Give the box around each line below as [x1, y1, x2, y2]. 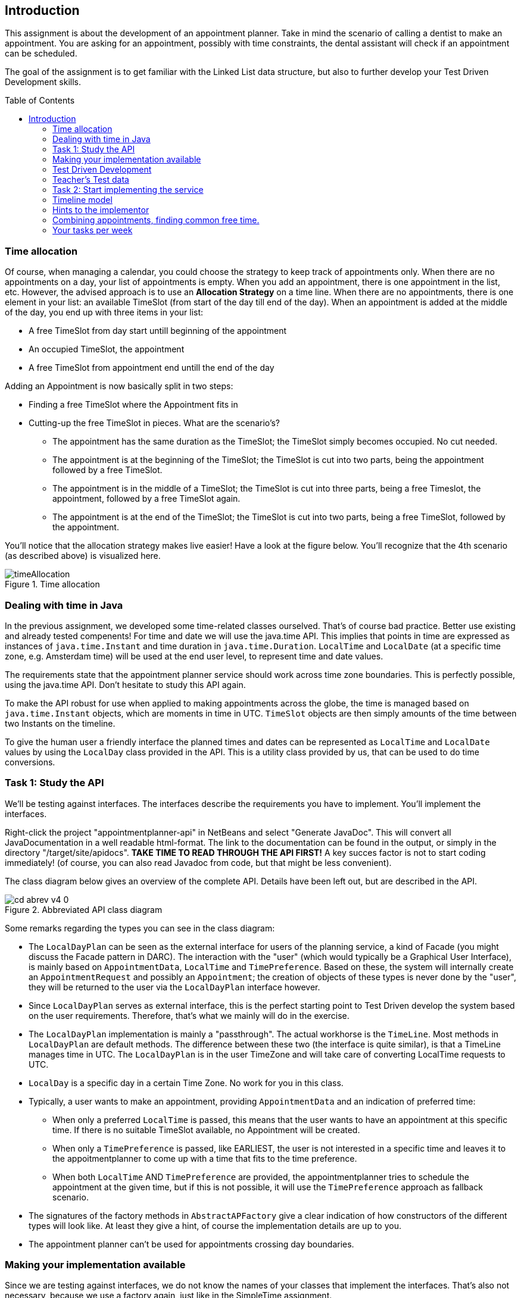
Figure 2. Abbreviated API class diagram [5, 904, 163, 915]
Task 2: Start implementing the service [52, 184, 204, 195]
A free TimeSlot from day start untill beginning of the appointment [29, 326, 287, 336]
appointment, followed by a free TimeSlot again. [52, 493, 241, 504]
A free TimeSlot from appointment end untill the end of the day [29, 362, 274, 373]
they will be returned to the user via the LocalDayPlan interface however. [29, 981, 320, 992]
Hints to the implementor [52, 205, 149, 215]
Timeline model [52, 195, 113, 205]
